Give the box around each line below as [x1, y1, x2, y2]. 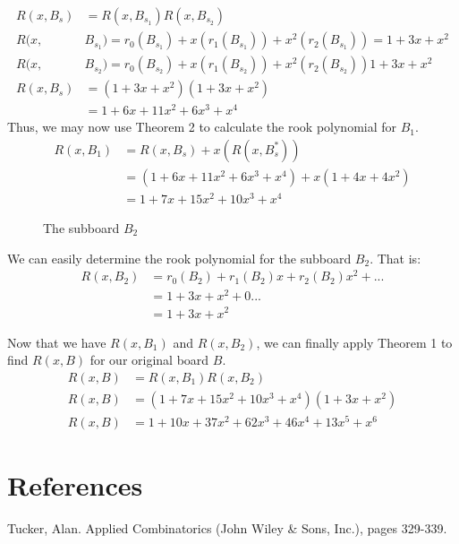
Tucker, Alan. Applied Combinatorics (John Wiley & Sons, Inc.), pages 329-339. [7, 519, 447, 537]
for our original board [89, 350, 209, 369]
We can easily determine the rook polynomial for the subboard [7, 248, 352, 267]
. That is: [370, 248, 421, 267]
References [7, 467, 143, 504]
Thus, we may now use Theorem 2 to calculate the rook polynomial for [7, 117, 397, 136]
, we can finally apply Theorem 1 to [256, 332, 453, 351]
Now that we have [7, 332, 106, 351]
